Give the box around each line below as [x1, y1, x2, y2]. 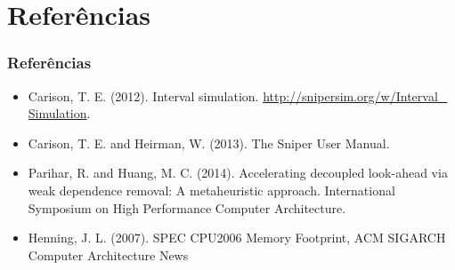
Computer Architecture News [28, 245, 189, 264]
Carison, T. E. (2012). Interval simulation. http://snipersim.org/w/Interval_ [28, 86, 448, 105]
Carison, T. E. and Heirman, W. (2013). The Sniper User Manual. [28, 133, 390, 152]
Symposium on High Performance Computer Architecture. [28, 198, 346, 217]
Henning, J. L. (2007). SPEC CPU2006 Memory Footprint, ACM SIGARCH [28, 228, 446, 247]
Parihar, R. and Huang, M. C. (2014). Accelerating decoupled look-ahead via [28, 163, 448, 182]
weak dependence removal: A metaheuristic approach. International [28, 180, 395, 199]
